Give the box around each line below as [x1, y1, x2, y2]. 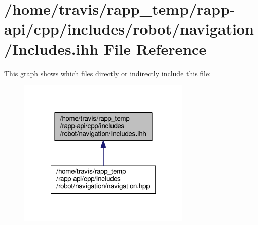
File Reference [104, 38, 207, 59]
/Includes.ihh [4, 38, 99, 59]
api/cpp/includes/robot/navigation [4, 18, 254, 39]
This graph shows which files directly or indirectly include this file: [4, 68, 211, 78]
